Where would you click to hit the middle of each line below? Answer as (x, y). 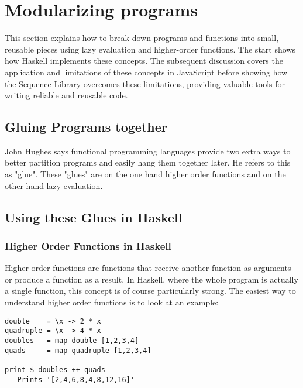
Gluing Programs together (86, 127)
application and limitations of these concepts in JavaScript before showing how (146, 72)
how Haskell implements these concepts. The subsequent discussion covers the (144, 61)
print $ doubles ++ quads (55, 370)
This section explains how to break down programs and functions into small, (142, 38)
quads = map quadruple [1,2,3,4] (78, 350)
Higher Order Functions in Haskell (88, 245)
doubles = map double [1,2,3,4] (72, 340)
